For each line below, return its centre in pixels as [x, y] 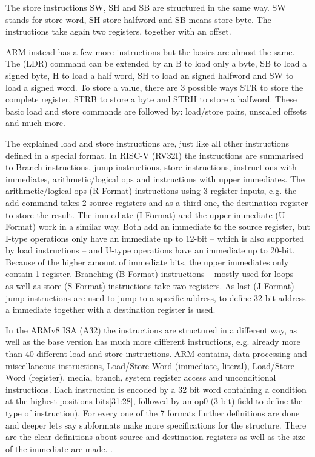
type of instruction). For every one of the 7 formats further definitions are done [153, 413]
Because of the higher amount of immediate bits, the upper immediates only [147, 262]
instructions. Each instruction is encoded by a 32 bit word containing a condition [156, 389]
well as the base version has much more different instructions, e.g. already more [153, 342]
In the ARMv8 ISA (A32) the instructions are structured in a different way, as [151, 329]
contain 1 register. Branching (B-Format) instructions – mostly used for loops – [153, 274]
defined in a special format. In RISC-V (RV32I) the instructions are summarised [155, 155]
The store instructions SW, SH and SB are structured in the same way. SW [146, 7]
